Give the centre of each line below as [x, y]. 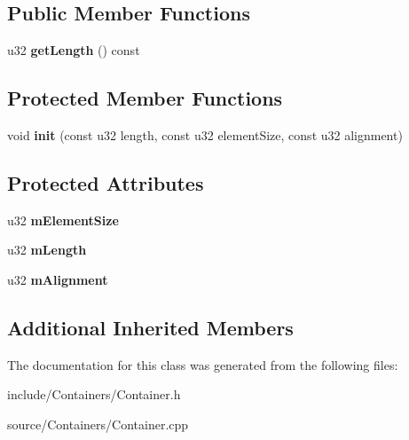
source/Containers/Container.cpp [98, 424]
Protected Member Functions [145, 98]
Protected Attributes [106, 182]
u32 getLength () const [74, 50]
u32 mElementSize [63, 220]
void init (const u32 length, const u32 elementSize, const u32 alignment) [205, 135]
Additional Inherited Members [150, 327]
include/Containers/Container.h [94, 394]
